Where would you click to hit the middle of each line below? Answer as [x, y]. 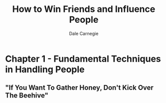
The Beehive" [27, 96]
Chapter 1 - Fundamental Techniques [83, 59]
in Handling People [45, 69]
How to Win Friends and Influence [84, 9]
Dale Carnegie [84, 33]
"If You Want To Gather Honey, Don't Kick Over [79, 88]
